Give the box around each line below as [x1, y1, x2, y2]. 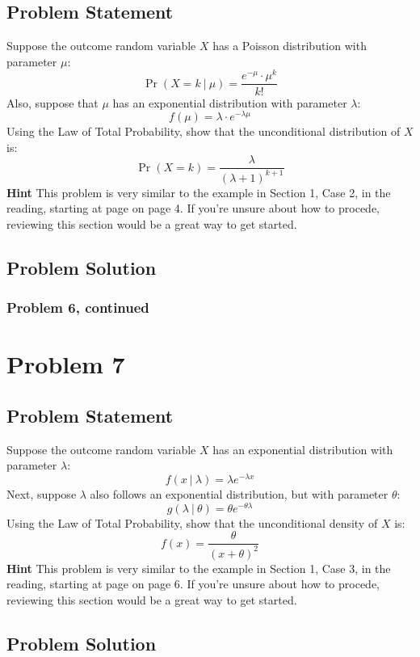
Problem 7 [6, 347, 125, 381]
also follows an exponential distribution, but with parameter [90, 486, 388, 503]
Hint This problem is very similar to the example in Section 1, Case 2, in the [6, 183, 391, 200]
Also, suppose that [6, 94, 99, 111]
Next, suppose [6, 486, 77, 503]
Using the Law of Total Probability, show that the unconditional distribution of [6, 123, 401, 140]
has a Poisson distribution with [212, 37, 367, 54]
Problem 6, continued [6, 297, 149, 318]
